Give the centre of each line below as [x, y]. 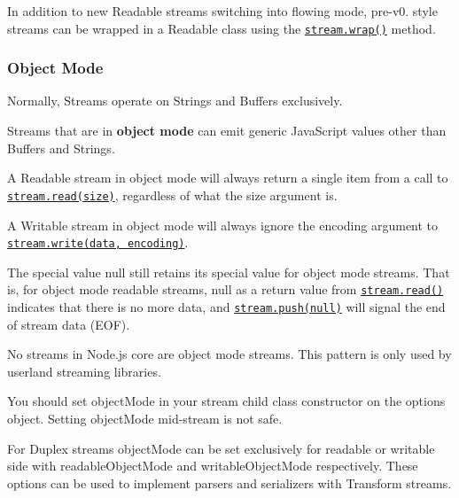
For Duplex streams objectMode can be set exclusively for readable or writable [221, 448]
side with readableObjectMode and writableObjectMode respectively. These [213, 466]
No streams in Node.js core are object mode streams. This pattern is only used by [229, 354]
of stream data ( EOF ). [69, 324]
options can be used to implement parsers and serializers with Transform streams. [229, 482]
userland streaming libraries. [84, 371]
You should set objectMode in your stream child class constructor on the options [226, 401]
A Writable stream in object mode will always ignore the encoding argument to [223, 225]
